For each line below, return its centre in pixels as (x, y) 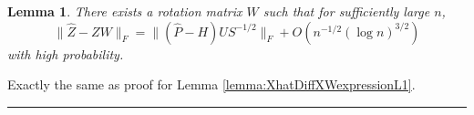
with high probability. (66, 53)
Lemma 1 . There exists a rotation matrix (125, 11)
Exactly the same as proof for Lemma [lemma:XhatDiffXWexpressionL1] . (211, 84)
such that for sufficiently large (346, 11)
